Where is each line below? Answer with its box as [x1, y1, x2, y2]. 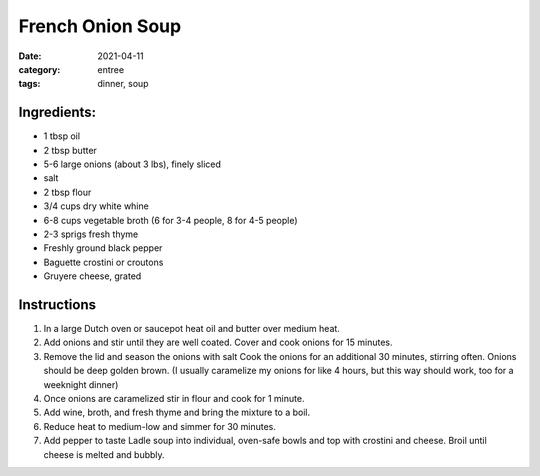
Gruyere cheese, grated [43, 270, 142, 282]
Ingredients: [18, 104, 97, 121]
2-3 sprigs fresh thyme [43, 228, 139, 240]
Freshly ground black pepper [43, 242, 163, 254]
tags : [18, 78, 41, 90]
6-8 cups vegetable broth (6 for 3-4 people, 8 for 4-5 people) [43, 214, 299, 226]
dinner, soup [97, 78, 149, 90]
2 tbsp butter [43, 144, 97, 156]
